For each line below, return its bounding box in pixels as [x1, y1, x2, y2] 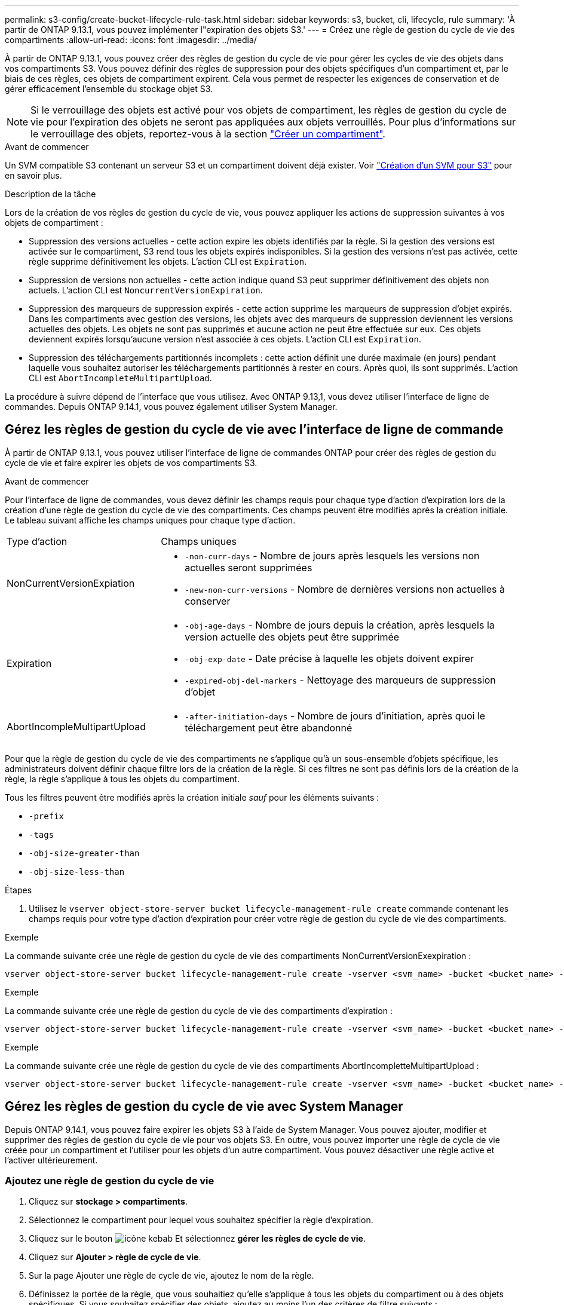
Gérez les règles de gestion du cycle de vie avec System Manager [5, 1099, 403, 1114]
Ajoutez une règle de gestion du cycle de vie [5, 1175, 214, 1187]
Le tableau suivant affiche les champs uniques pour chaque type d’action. [5, 514, 296, 525]
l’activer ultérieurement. [5, 1154, 98, 1165]
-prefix [29, 811, 65, 821]
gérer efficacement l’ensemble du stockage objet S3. [5, 84, 213, 94]
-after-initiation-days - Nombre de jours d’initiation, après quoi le [185, 709, 486, 722]
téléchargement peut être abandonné [185, 721, 352, 734]
